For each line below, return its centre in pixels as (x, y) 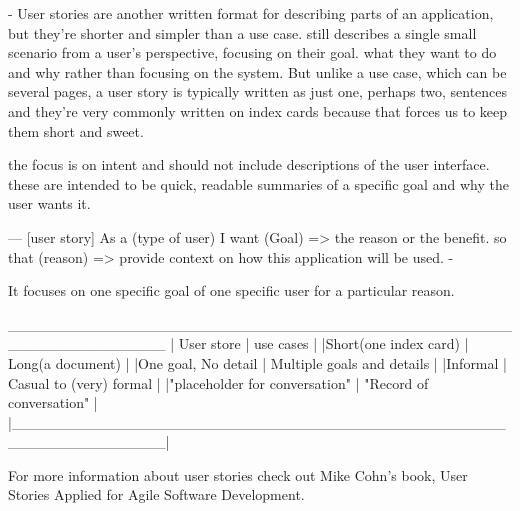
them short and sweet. (76, 130)
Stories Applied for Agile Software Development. (156, 494)
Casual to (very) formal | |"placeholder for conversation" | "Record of (218, 382)
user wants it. (49, 203)
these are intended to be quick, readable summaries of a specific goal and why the (258, 183)
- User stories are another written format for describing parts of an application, (251, 13)
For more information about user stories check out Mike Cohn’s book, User (238, 474)
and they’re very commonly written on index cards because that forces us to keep (258, 110)
